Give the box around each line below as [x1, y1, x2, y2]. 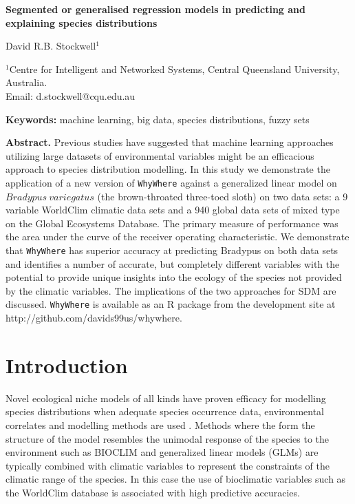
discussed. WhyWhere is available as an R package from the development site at [6, 297, 336, 311]
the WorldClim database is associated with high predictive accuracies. [6, 485, 300, 499]
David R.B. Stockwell [6, 39, 96, 53]
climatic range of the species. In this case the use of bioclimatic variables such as [6, 472, 346, 486]
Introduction [6, 350, 128, 379]
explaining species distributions [6, 15, 158, 30]
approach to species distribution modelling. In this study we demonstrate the [6, 162, 330, 176]
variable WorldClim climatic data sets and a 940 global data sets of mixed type [6, 202, 340, 217]
